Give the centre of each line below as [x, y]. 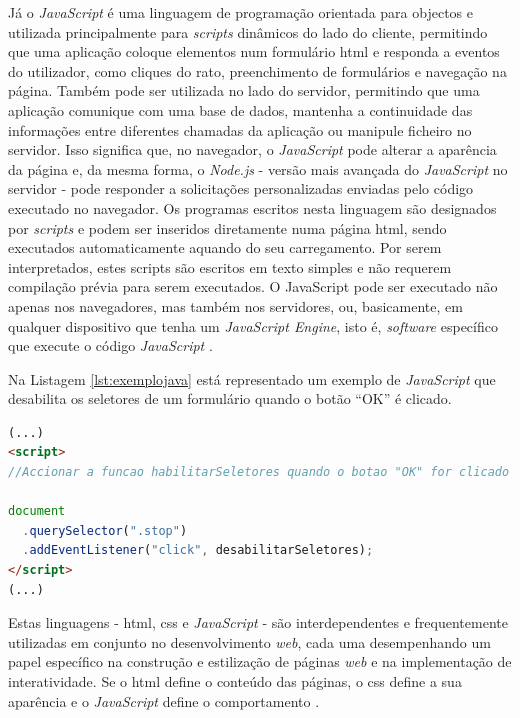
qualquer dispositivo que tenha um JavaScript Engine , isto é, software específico [253, 325]
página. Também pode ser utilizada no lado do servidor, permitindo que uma [244, 90]
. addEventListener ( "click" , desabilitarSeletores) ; [198, 550]
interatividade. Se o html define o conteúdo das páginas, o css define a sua [235, 681]
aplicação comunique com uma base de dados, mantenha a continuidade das [240, 109]
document [37, 511]
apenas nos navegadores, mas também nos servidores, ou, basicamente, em [235, 305]
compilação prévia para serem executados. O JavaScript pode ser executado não [253, 286]
